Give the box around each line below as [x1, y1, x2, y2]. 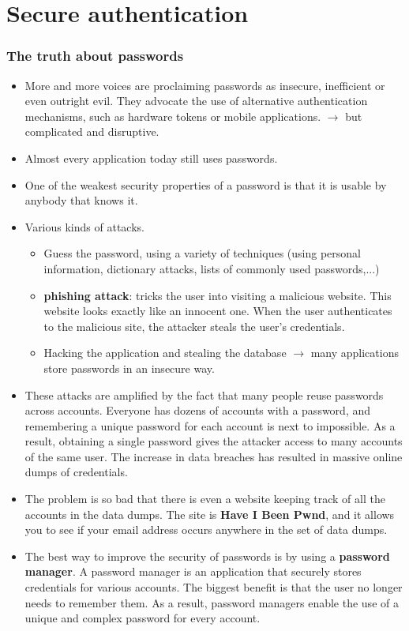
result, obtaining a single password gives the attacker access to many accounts [24, 433, 403, 449]
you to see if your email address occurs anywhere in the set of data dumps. [24, 521, 388, 538]
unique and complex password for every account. [24, 610, 261, 626]
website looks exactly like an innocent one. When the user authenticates [43, 302, 392, 319]
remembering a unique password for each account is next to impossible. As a [24, 417, 396, 434]
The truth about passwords [6, 46, 184, 66]
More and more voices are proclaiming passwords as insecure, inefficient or [24, 77, 385, 93]
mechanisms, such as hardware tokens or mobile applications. [24, 107, 321, 124]
